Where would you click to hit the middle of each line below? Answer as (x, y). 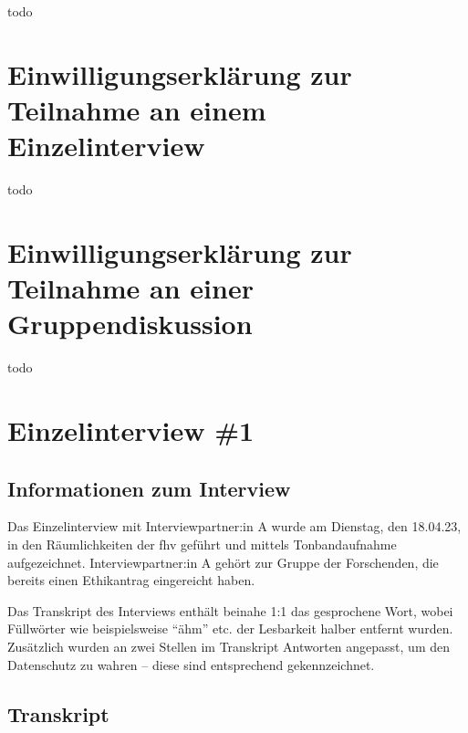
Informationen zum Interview (149, 488)
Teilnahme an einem (137, 109)
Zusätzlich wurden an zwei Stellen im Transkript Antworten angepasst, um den (229, 646)
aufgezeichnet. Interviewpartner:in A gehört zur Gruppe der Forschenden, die (223, 562)
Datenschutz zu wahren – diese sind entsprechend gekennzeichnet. (191, 664)
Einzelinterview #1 (131, 429)
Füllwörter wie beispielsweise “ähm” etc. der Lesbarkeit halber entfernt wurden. (230, 628)
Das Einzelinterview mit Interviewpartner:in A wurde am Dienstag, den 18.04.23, (234, 526)
